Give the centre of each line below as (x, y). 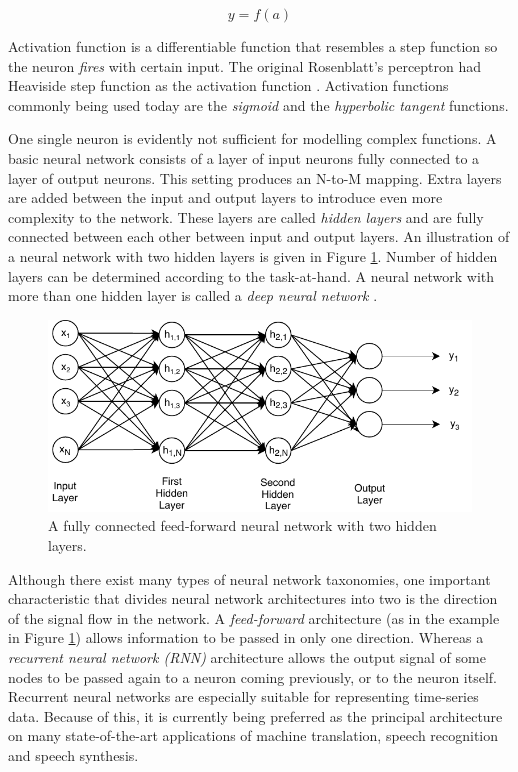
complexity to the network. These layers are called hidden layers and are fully (246, 216)
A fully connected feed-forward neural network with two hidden (242, 525)
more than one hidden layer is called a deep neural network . (193, 295)
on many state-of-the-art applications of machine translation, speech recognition (253, 735)
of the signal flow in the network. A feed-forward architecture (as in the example (254, 617)
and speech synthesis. (73, 754)
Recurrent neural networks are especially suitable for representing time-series (243, 696)
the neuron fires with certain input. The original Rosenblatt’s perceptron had (245, 65)
